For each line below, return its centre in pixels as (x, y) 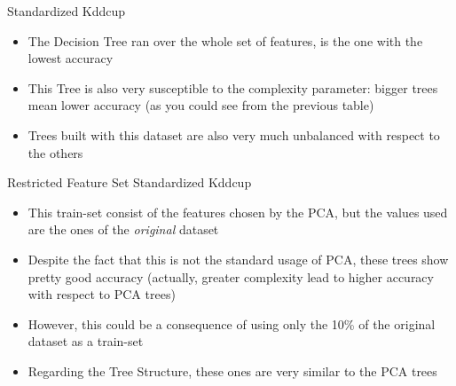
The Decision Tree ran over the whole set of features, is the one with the (225, 40)
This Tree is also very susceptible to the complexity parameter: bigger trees (233, 87)
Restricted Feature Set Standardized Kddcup (130, 182)
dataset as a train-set (86, 341)
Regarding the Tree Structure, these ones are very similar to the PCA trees (232, 370)
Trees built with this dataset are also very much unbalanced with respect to (234, 134)
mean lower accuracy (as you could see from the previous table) (201, 105)
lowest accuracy (71, 58)
